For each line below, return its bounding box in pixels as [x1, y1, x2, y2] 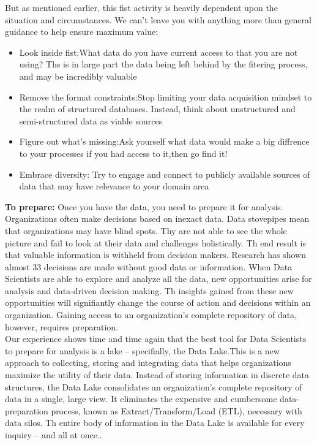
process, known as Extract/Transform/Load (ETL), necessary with [51, 404, 302, 417]
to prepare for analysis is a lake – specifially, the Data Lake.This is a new [5, 344, 280, 357]
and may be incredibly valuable [19, 69, 137, 82]
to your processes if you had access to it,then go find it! [19, 146, 228, 159]
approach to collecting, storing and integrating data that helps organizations [5, 356, 291, 369]
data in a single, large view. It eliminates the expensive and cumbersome [5, 392, 277, 405]
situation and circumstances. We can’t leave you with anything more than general [5, 13, 311, 26]
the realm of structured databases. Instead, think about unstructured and [19, 102, 296, 115]
